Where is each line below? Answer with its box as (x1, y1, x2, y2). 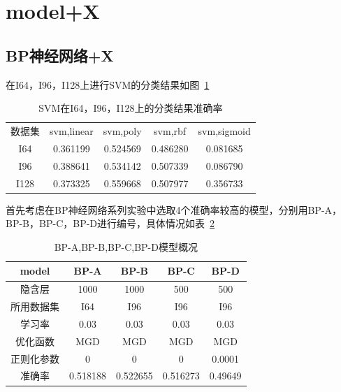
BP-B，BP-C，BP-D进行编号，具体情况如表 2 (6, 216, 215, 231)
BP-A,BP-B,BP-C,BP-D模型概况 (54, 239, 198, 254)
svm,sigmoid (198, 124, 251, 138)
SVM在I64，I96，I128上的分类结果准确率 (38, 101, 223, 115)
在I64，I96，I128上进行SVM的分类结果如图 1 (6, 77, 210, 92)
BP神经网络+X (6, 44, 114, 66)
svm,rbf (154, 124, 187, 138)
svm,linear (50, 124, 94, 138)
